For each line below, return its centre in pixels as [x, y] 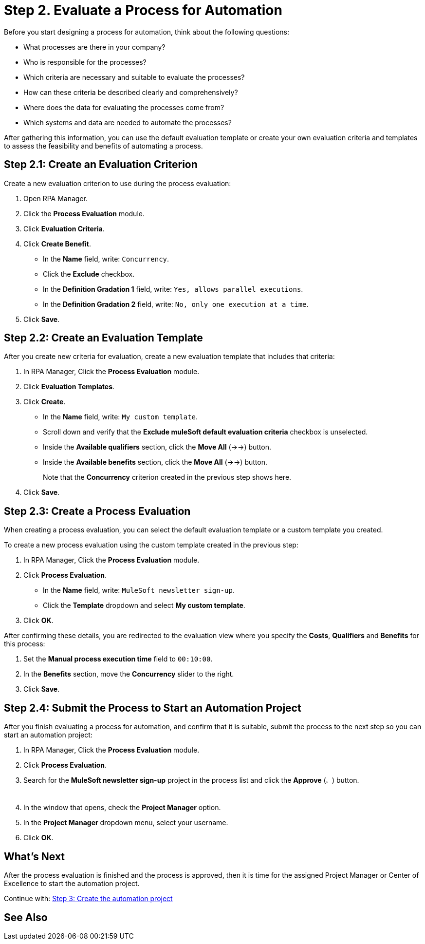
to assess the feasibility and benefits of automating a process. [103, 146]
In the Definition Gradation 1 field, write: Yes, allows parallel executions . [173, 289]
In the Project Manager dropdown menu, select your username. [126, 823]
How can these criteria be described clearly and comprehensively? [131, 92]
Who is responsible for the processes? [85, 62]
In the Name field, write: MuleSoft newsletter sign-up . [139, 590]
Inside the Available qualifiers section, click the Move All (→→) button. [157, 447]
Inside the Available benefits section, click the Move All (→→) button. [155, 462]
